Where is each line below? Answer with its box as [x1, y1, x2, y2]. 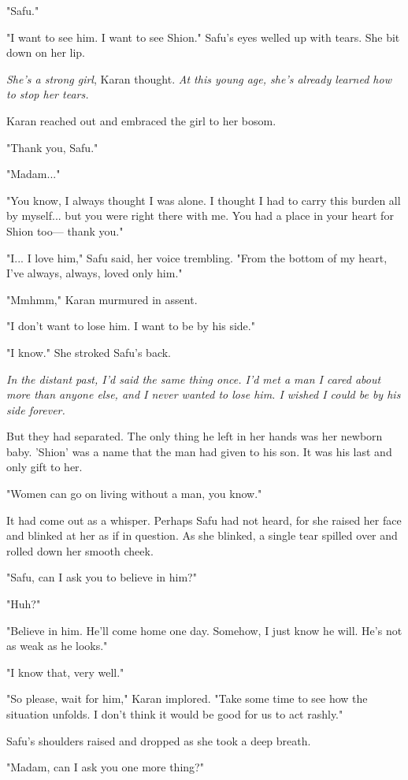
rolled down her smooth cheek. [6, 542, 154, 559]
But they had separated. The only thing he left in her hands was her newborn [6, 428, 383, 444]
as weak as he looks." [6, 637, 108, 654]
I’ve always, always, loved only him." [6, 265, 183, 281]
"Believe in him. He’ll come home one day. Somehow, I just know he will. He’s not [6, 622, 402, 638]
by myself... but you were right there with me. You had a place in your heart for [6, 207, 394, 224]
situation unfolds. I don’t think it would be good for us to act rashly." [6, 706, 343, 722]
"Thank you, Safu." [6, 139, 98, 155]
